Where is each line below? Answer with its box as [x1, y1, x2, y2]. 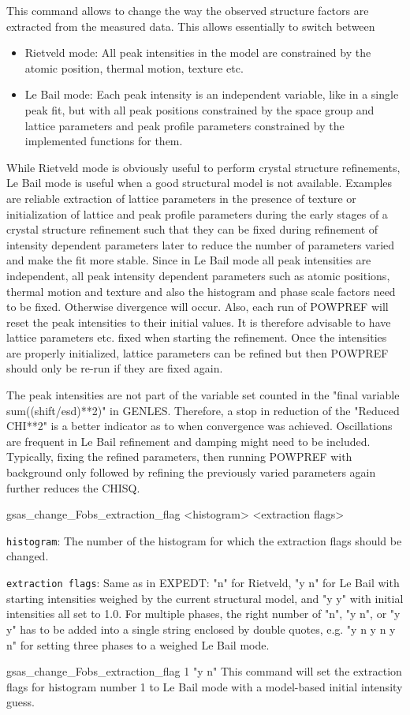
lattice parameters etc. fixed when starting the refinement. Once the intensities [6, 329, 387, 346]
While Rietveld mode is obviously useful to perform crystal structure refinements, [6, 159, 401, 175]
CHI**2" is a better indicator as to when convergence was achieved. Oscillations [6, 417, 393, 434]
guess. [6, 694, 35, 710]
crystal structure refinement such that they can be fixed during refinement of [6, 221, 378, 238]
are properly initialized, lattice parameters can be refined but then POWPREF [6, 344, 389, 361]
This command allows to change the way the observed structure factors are [6, 2, 369, 18]
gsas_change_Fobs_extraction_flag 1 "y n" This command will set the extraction [6, 663, 402, 679]
